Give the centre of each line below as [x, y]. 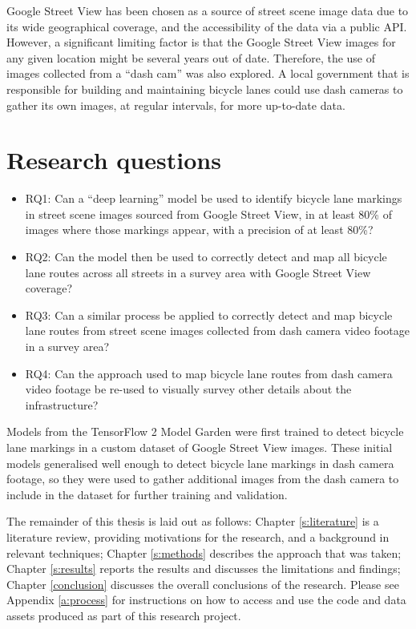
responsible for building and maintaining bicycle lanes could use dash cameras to [205, 89]
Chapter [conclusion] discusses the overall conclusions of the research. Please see [203, 584]
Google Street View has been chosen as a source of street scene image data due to [208, 10]
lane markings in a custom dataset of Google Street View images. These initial [200, 447]
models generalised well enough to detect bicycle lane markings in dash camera [200, 463]
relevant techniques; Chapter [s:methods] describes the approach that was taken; [204, 552]
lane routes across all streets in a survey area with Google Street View [198, 272]
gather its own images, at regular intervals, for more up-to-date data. [176, 105]
